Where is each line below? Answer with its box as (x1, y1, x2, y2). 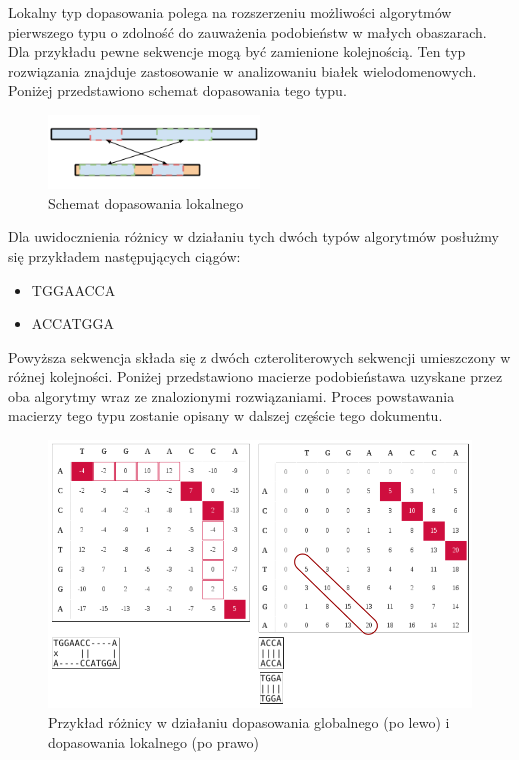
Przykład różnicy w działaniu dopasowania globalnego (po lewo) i (48, 711, 450, 732)
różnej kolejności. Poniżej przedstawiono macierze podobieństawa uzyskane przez (8, 366, 503, 387)
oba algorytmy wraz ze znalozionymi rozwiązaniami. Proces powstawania (8, 385, 455, 406)
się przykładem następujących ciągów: (8, 245, 241, 266)
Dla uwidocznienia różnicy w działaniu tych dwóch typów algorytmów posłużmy (8, 226, 499, 247)
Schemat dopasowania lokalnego (48, 192, 244, 213)
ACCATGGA (31, 313, 115, 334)
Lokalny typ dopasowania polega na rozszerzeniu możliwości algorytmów (8, 2, 452, 22)
